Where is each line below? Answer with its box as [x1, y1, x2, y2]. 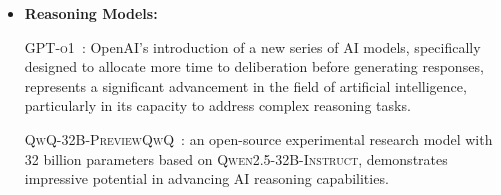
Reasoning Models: [24, 3, 158, 23]
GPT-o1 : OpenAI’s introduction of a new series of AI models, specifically [24, 36, 481, 57]
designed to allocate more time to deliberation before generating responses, [24, 56, 484, 77]
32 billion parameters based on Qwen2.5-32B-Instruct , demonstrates [24, 148, 448, 169]
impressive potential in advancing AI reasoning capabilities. [24, 168, 389, 189]
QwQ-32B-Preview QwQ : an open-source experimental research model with [24, 128, 493, 149]
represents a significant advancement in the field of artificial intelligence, [24, 75, 467, 96]
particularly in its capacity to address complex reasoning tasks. [24, 95, 411, 116]
